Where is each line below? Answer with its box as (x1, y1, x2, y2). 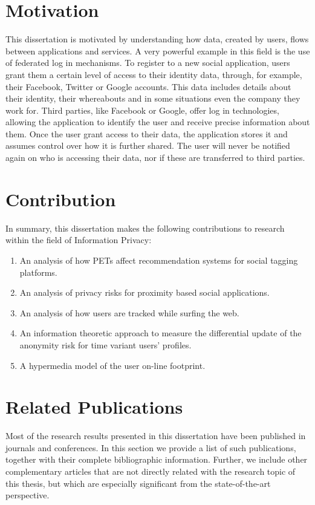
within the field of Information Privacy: (5, 233, 152, 246)
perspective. (5, 489, 50, 501)
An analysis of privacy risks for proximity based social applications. (19, 286, 270, 299)
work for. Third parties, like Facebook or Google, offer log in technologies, (5, 103, 279, 116)
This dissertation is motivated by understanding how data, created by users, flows (5, 33, 309, 45)
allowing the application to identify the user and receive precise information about (5, 116, 310, 128)
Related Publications (5, 394, 183, 419)
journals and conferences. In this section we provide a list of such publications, (5, 441, 296, 454)
